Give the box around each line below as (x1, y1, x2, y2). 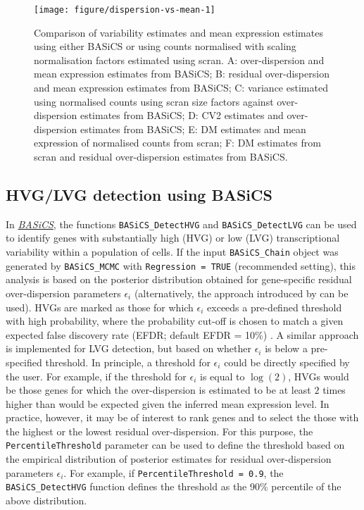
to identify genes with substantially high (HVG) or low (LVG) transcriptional (6, 230, 340, 245)
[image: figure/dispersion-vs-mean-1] (34, 5, 215, 15)
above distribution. (6, 493, 87, 508)
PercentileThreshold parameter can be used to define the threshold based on (6, 437, 345, 452)
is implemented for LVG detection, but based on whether (6, 341, 251, 356)
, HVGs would (288, 368, 349, 383)
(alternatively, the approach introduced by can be (134, 285, 349, 300)
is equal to (199, 368, 245, 383)
